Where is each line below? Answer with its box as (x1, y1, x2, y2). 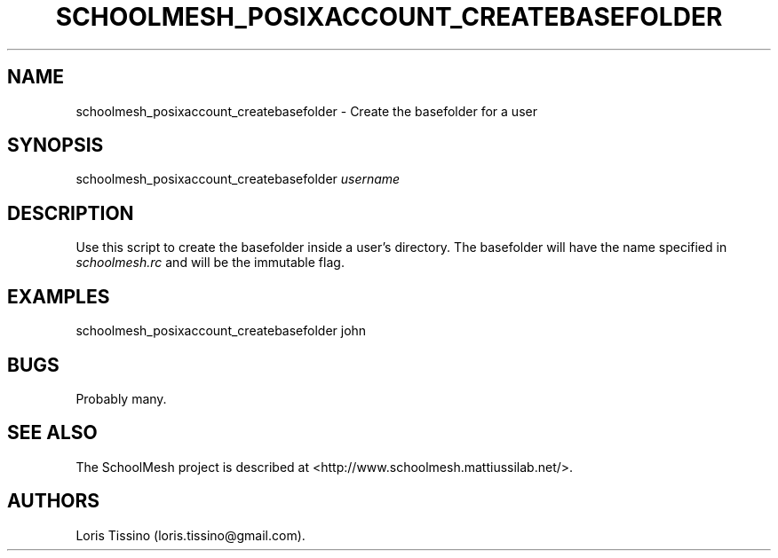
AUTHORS (7, 490, 100, 513)
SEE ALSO (7, 421, 98, 444)
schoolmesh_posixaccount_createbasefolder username (75, 171, 401, 187)
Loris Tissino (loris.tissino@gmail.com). (75, 527, 306, 543)
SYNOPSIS (7, 134, 104, 157)
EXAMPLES (7, 285, 110, 308)
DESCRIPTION (7, 201, 134, 224)
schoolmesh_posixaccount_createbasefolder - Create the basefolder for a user (75, 103, 537, 119)
